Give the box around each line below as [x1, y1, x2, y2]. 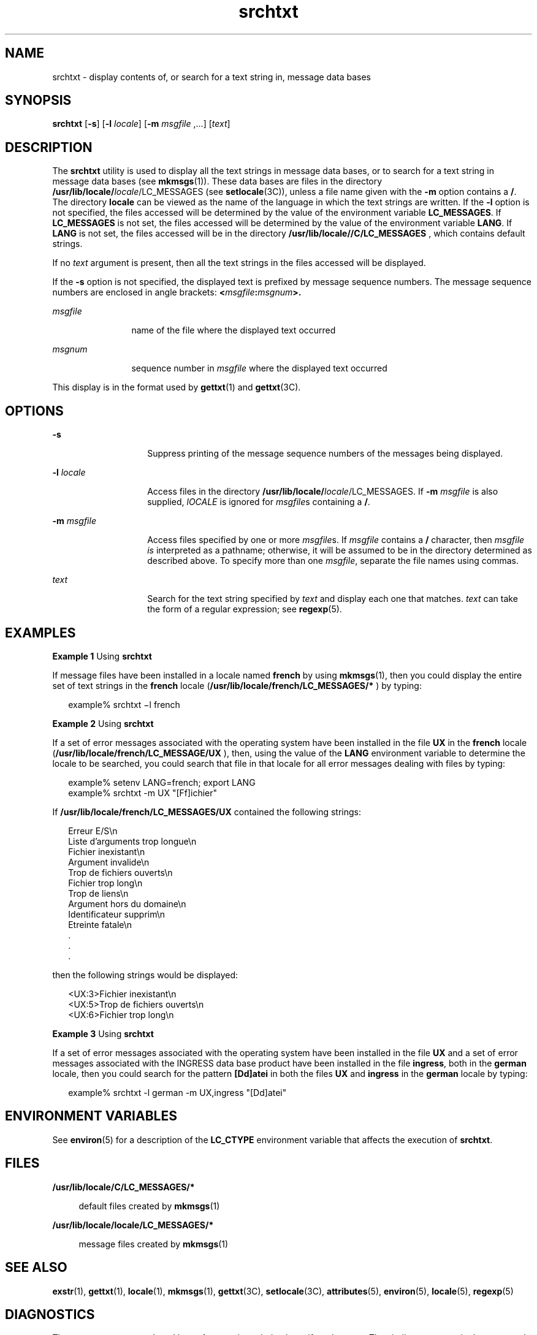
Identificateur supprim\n [68, 908, 166, 919]
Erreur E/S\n [68, 825, 118, 836]
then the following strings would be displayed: [52, 969, 238, 980]
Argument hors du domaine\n [68, 898, 186, 909]
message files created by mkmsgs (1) [78, 1238, 229, 1249]
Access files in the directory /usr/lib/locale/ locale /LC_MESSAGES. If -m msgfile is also [147, 486, 498, 497]
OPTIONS [5, 403, 64, 419]
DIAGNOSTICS [5, 1306, 95, 1322]
